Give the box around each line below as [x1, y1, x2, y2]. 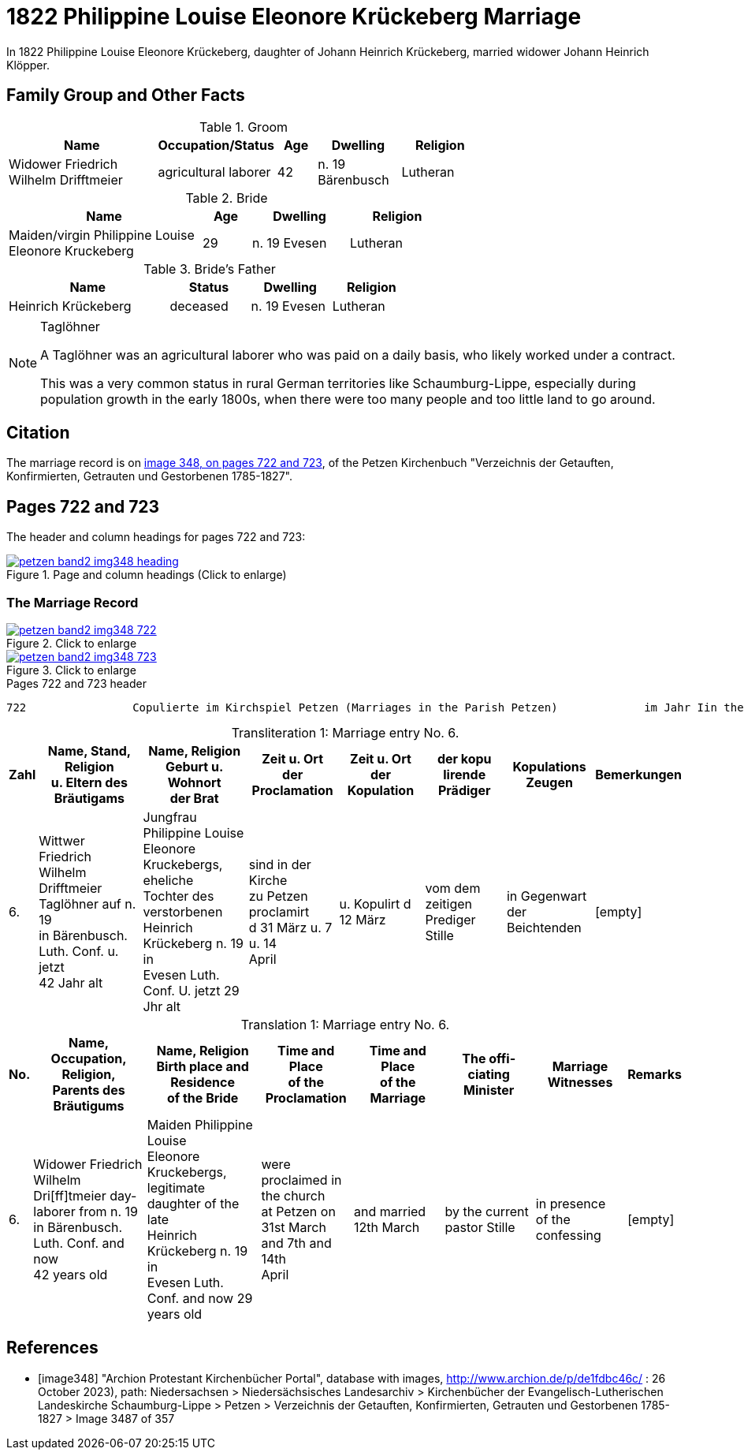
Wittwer [39, 833, 85, 849]
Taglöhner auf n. [39, 896, 136, 913]
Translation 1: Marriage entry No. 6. [240, 1017, 450, 1033]
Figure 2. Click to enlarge [6, 637, 137, 651]
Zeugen [526, 775, 573, 791]
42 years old [33, 1267, 108, 1283]
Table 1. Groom [199, 118, 288, 135]
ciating [467, 1066, 510, 1083]
